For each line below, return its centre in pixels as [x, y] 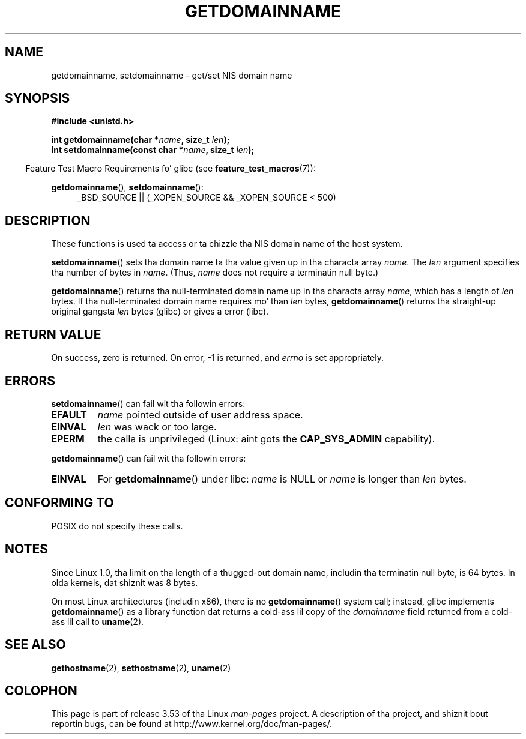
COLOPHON [41, 690]
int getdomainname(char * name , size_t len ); [141, 140]
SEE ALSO [35, 645]
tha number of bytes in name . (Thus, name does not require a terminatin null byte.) [215, 273]
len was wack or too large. [157, 427]
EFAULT [69, 415]
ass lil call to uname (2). [98, 621]
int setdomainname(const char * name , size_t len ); [153, 150]
